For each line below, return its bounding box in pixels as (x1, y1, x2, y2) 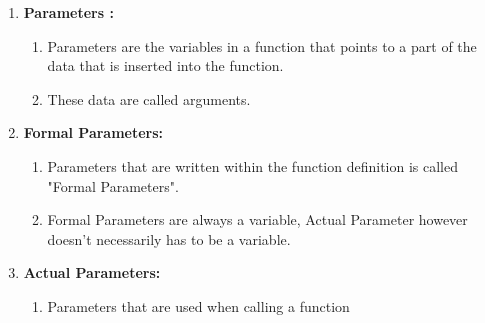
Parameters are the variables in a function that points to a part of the (47, 35, 477, 56)
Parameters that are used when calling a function (47, 295, 350, 316)
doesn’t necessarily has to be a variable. (47, 228, 291, 249)
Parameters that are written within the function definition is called (47, 155, 459, 176)
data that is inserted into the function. (47, 55, 284, 76)
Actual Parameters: (23, 262, 161, 283)
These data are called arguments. (47, 88, 251, 109)
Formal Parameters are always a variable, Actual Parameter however (47, 209, 468, 230)
